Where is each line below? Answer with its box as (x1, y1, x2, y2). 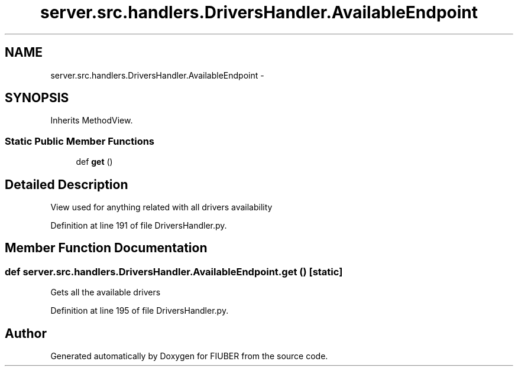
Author (5, 326, 47, 341)
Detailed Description (5, 177, 128, 192)
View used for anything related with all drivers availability (50, 202, 273, 213)
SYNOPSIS (5, 90, 69, 106)
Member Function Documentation (5, 240, 208, 256)
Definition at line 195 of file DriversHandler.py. (50, 305, 229, 316)
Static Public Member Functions (5, 135, 155, 147)
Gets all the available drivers (50, 287, 161, 298)
